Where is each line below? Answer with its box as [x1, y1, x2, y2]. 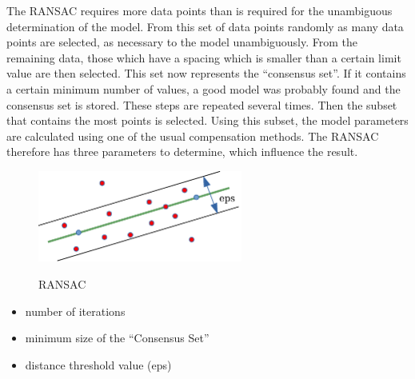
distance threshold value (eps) [25, 356, 172, 373]
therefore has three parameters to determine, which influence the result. [6, 143, 358, 160]
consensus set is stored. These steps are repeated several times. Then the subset [6, 96, 397, 113]
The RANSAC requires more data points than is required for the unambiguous [6, 2, 393, 18]
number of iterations [25, 302, 126, 319]
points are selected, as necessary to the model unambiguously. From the [6, 34, 358, 50]
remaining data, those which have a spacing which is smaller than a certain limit [6, 49, 401, 66]
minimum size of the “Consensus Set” [25, 329, 209, 346]
